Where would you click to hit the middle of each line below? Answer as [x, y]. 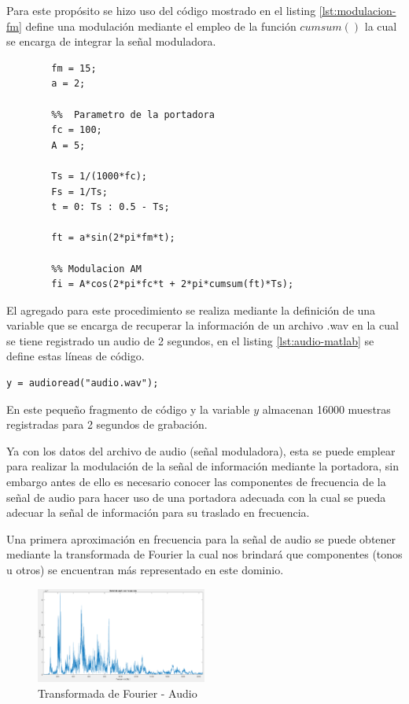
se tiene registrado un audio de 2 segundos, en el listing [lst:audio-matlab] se [190, 340]
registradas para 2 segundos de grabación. [107, 424]
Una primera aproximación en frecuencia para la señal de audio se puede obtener [201, 538]
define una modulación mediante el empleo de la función [161, 26]
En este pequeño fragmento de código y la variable [128, 409]
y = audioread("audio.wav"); [83, 383]
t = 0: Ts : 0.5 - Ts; [111, 207]
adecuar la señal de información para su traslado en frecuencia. [158, 512]
